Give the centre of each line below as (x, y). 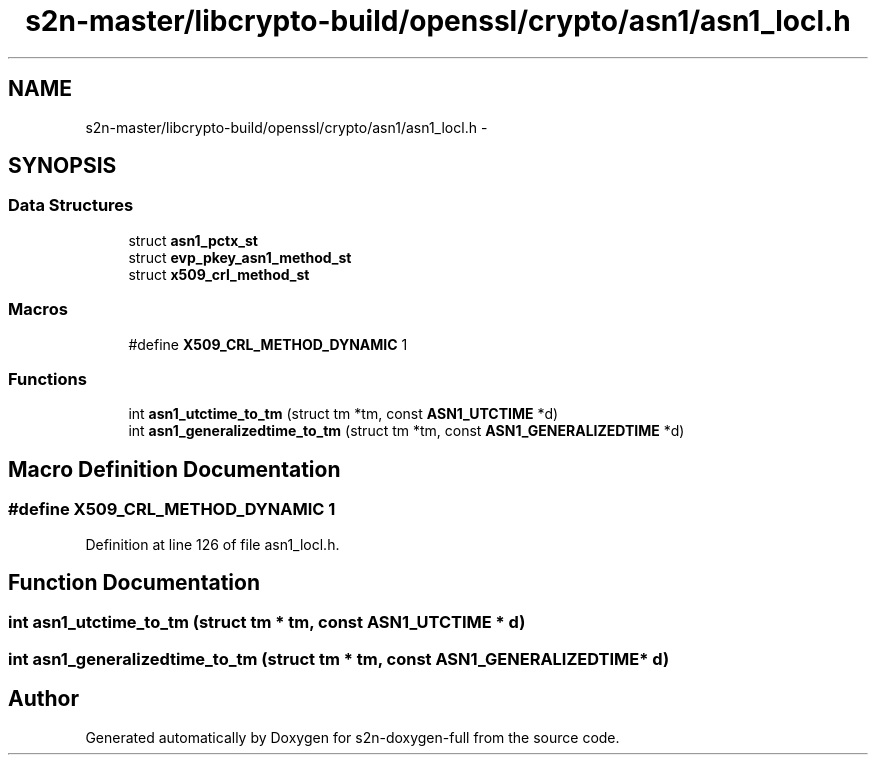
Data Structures (71, 205)
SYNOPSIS (62, 166)
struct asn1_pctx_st (193, 240)
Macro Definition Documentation (174, 469)
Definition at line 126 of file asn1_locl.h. (212, 544)
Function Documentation (134, 582)
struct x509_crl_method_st (219, 274)
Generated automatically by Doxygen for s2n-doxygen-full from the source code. (352, 737)
